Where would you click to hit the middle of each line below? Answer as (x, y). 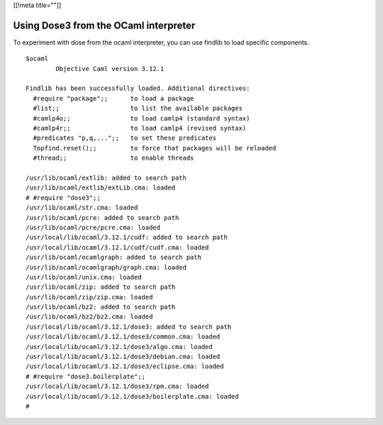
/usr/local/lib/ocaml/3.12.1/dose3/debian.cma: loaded (123, 357)
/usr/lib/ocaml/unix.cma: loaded (84, 277)
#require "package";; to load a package (113, 98)
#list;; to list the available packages (138, 109)
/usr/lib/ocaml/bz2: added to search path (101, 307)
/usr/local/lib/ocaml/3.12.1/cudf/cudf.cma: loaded (117, 247)
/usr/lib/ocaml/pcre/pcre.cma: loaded (93, 227)
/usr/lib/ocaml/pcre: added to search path (102, 217)
